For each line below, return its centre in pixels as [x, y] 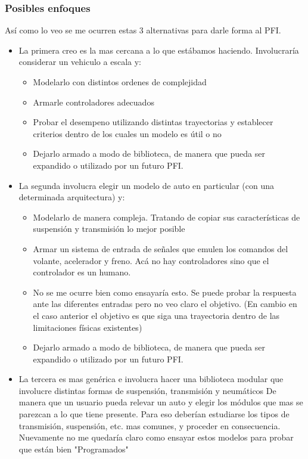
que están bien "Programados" [74, 449]
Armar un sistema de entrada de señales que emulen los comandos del [161, 248]
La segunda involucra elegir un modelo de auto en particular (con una [147, 185]
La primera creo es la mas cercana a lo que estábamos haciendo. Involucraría [159, 50]
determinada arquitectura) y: [72, 197]
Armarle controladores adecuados [94, 102]
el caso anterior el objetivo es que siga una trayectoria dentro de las [156, 315]
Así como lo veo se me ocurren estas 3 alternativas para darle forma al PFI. [143, 30]
